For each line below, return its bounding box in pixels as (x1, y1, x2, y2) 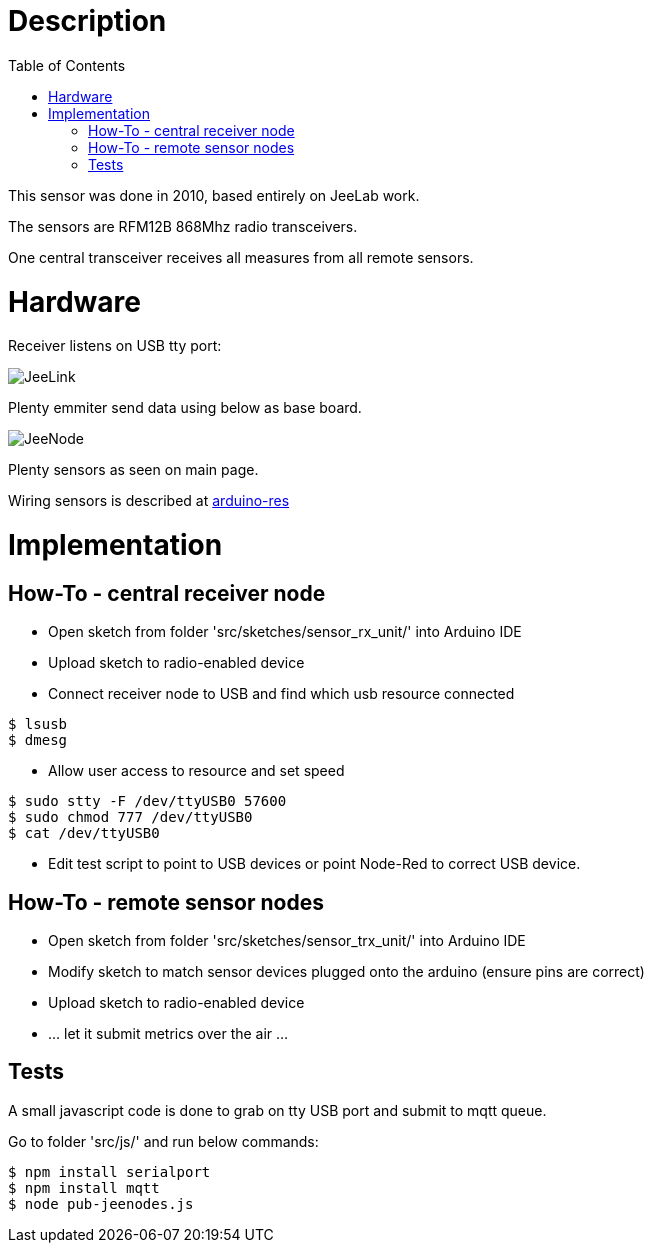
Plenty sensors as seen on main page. (8, 461, 259, 479)
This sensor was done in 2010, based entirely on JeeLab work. (8, 186, 420, 204)
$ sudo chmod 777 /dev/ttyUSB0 (8, 809, 253, 826)
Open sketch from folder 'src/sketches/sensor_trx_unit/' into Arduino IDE (48, 932, 526, 950)
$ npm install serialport (8, 1163, 211, 1180)
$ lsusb (8, 716, 68, 733)
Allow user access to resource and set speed (48, 762, 345, 780)
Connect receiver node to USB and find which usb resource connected (48, 685, 515, 703)
